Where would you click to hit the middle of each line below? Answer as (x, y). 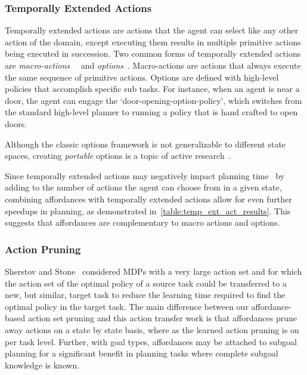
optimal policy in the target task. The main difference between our (127, 306)
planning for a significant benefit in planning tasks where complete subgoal (142, 353)
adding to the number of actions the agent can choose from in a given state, (143, 187)
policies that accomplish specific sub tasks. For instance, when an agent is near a (152, 89)
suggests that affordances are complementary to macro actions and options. (142, 222)
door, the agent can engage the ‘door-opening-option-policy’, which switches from (153, 100)
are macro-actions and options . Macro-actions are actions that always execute (153, 65)
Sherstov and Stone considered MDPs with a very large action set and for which (153, 271)
